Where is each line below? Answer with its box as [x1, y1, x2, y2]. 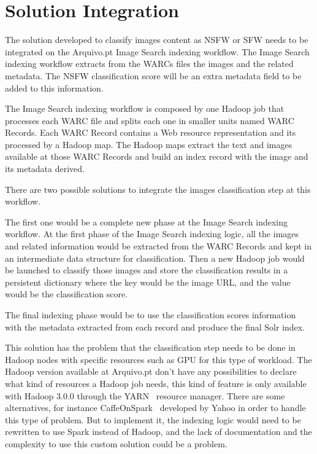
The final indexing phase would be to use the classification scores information [5, 308, 296, 321]
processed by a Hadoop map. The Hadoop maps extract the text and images [5, 138, 292, 151]
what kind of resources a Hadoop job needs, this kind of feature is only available [5, 377, 307, 389]
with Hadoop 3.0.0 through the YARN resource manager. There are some [5, 389, 285, 402]
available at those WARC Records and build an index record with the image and [5, 150, 308, 163]
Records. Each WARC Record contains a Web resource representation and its [5, 126, 296, 139]
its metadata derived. [5, 162, 85, 175]
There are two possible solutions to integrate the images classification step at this [5, 182, 311, 195]
